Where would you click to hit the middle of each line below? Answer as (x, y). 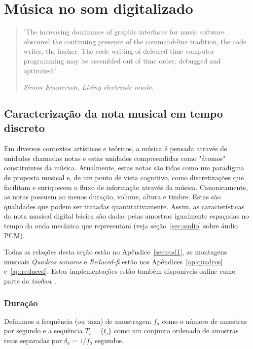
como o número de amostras (204, 321)
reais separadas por (33, 340)
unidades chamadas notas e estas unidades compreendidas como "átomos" (115, 158)
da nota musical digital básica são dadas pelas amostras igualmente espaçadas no (126, 216)
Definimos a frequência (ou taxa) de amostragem (78, 321)
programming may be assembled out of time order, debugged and (122, 60)
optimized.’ (40, 70)
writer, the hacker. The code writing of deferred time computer (119, 51)
